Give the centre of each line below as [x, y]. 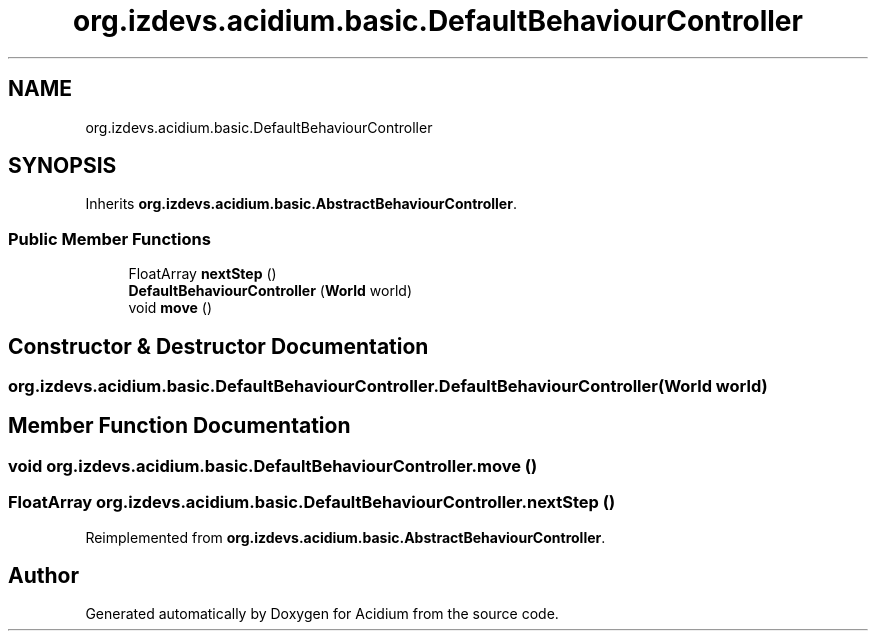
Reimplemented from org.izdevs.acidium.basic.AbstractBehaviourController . [345, 537]
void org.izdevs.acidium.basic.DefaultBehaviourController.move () [273, 465]
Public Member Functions [109, 238]
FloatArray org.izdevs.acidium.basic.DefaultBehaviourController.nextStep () [312, 502]
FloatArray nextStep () [202, 274]
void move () [170, 308]
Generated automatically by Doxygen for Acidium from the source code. [322, 614]
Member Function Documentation [179, 426]
